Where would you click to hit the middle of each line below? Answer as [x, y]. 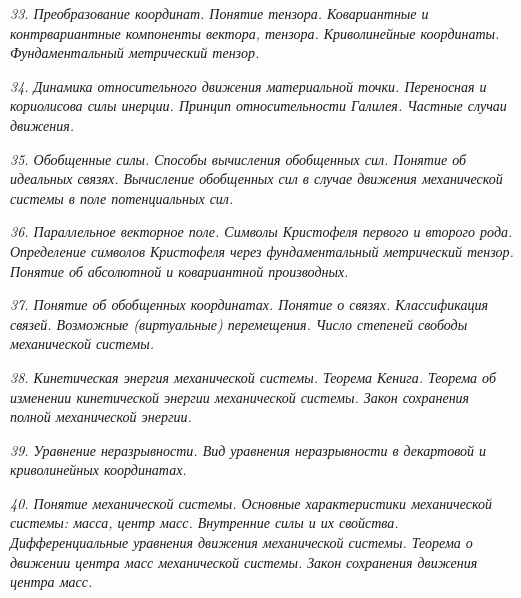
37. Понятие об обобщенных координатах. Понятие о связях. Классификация [249, 304]
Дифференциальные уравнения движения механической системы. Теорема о [241, 542]
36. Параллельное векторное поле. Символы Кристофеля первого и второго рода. [261, 231]
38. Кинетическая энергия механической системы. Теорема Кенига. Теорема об [253, 376]
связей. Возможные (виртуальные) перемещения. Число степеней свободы [239, 323]
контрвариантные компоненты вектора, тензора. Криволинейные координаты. [255, 32]
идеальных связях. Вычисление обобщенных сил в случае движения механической [256, 178]
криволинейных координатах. [98, 469]
